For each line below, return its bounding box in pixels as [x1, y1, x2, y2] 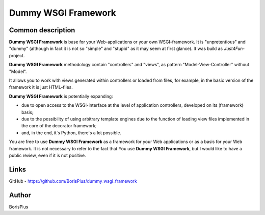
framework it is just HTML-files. [9, 84, 73, 90]
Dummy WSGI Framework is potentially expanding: [9, 93, 113, 99]
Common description [9, 26, 76, 34]
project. [9, 52, 25, 58]
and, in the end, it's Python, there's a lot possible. [21, 130, 122, 136]
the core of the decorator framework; [21, 123, 97, 129]
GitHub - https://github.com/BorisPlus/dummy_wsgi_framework [9, 178, 137, 184]
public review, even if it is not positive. [9, 152, 86, 158]
